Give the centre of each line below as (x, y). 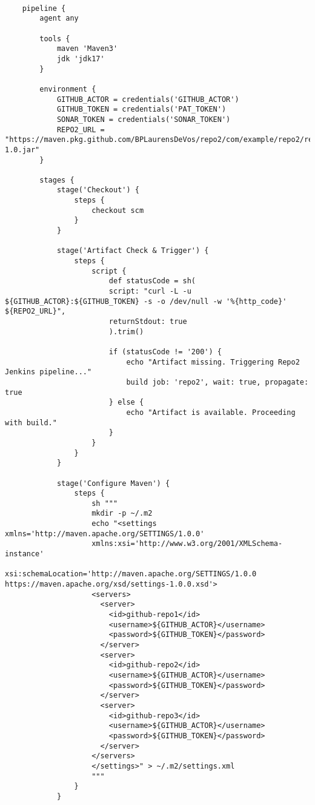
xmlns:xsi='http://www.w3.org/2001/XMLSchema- (187, 544)
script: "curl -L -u (150, 291)
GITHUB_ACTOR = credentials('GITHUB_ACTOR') (148, 99)
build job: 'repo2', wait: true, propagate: (217, 382)
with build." (31, 423)
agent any (59, 19)
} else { (126, 402)
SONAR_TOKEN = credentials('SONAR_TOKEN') (144, 119)
